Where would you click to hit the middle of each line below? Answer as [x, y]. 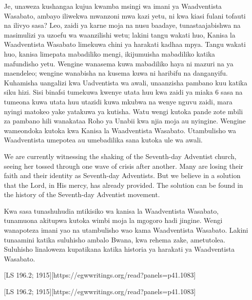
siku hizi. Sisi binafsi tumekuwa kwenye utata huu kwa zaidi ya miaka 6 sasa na [123, 92]
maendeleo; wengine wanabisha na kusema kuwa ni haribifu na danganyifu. [116, 73]
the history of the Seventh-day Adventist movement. [82, 194]
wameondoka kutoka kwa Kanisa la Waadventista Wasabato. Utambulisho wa [120, 130]
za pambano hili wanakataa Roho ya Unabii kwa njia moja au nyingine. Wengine [125, 121]
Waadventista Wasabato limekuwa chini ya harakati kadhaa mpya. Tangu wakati [125, 44]
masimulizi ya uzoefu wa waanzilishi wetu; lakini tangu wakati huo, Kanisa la [120, 34]
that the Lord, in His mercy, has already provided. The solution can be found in [124, 185]
